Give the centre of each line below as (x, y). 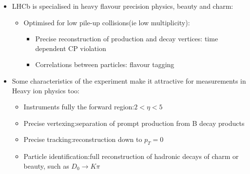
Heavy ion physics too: (46, 90)
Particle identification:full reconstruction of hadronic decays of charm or (131, 156)
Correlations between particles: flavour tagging (105, 64)
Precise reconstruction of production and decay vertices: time (127, 39)
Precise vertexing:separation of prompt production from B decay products (134, 123)
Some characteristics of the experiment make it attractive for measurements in (129, 80)
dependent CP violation (71, 48)
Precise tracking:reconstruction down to (83, 139)
